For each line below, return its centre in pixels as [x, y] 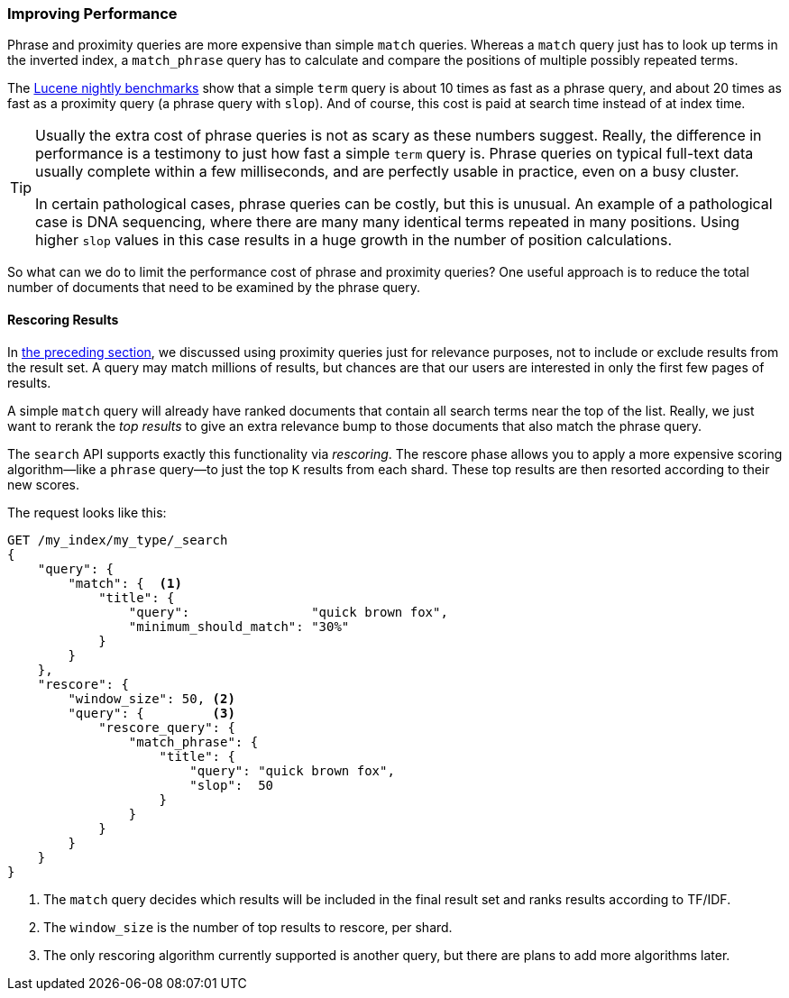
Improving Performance [92, 14]
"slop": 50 [232, 785]
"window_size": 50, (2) [151, 698]
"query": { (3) [151, 713]
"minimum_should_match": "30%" [239, 626]
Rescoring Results [63, 319]
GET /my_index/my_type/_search [118, 540]
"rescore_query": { [167, 727]
